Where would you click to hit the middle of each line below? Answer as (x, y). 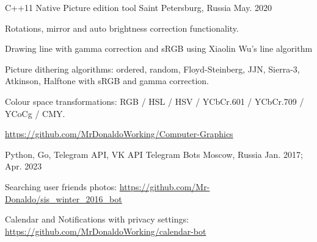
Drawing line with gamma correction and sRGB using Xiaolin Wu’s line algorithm (159, 48)
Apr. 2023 (24, 166)
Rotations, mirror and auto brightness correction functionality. (122, 28)
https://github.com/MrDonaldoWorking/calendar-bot (106, 231)
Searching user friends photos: (61, 186)
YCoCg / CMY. (35, 113)
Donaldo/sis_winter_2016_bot (64, 198)
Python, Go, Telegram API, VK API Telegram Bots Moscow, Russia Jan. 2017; (154, 154)
